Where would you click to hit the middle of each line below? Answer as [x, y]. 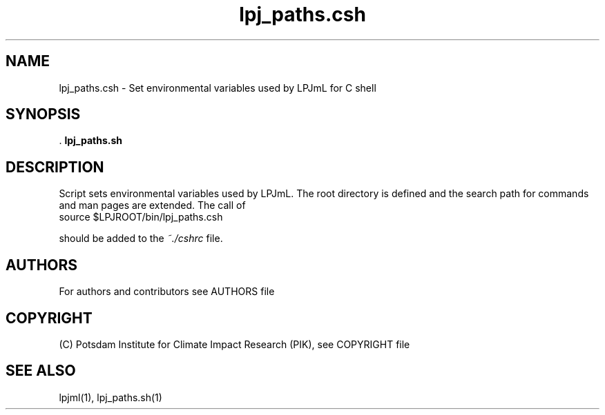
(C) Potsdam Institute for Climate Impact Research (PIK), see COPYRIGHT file [234, 344]
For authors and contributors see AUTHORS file [167, 292]
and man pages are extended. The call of [152, 205]
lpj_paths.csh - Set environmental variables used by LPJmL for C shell [218, 88]
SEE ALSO [41, 371]
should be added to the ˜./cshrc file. [141, 239]
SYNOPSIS [43, 114]
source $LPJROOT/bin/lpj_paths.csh [141, 217]
